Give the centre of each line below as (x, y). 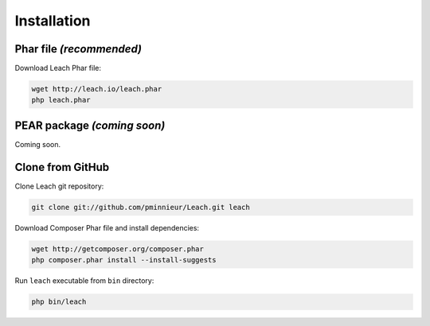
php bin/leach (59, 302)
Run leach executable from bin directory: (84, 281)
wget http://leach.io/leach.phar (97, 89)
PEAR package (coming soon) (90, 125)
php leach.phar (61, 100)
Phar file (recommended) (78, 49)
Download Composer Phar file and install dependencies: (107, 227)
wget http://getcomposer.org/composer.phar (118, 249)
